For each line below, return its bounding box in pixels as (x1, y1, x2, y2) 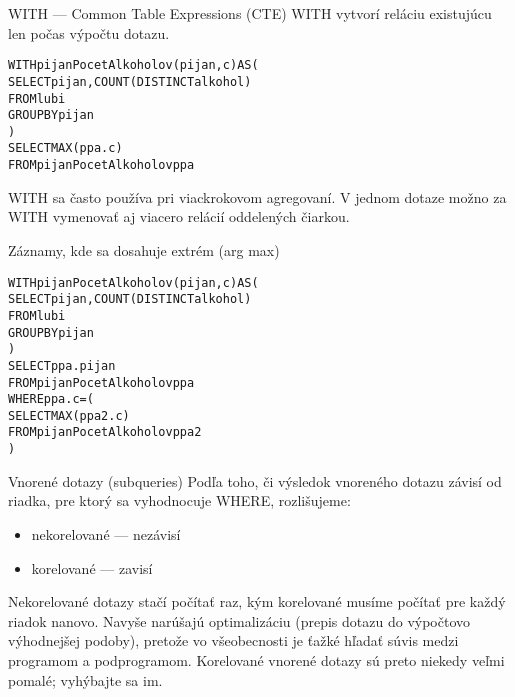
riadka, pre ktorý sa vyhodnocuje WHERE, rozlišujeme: (8, 490, 351, 511)
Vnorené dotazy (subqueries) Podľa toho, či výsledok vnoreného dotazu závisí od (8, 470, 502, 491)
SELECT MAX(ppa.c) (8, 141, 123, 156)
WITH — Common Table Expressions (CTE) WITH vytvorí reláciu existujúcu (8, 3, 492, 23)
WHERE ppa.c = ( (8, 392, 94, 407)
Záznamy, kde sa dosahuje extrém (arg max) (8, 239, 280, 260)
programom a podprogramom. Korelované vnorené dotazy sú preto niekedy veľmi (8, 649, 505, 670)
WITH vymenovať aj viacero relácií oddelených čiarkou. (8, 206, 350, 227)
